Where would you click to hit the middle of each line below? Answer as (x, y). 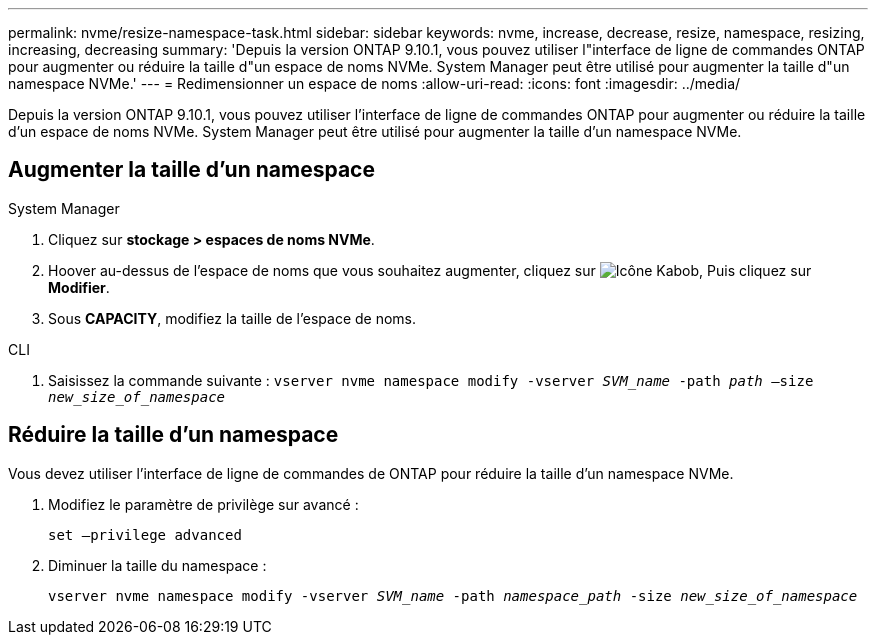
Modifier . (79, 287)
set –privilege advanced (145, 534)
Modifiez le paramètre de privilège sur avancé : (203, 504)
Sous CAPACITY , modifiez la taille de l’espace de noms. (232, 318)
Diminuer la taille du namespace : (157, 565)
